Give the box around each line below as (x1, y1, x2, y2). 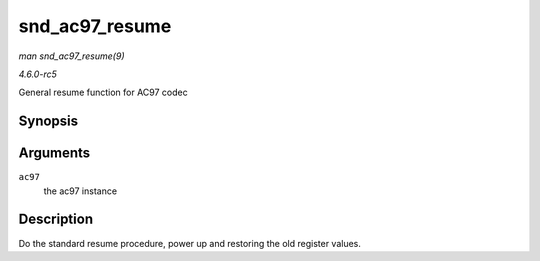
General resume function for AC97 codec (18, 86, 189, 99)
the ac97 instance (43, 185, 118, 197)
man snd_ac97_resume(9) (18, 50, 125, 62)
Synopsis (18, 113, 79, 130)
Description (18, 211, 94, 228)
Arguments (18, 145, 91, 162)
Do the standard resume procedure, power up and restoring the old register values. (18, 237, 362, 249)
